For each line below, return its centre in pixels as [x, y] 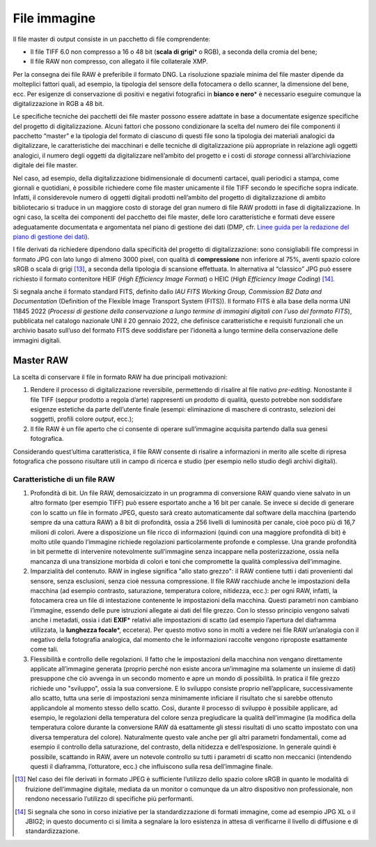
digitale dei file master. [45, 165]
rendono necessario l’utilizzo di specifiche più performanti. [110, 799]
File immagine [54, 18]
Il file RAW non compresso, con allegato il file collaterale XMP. [119, 61]
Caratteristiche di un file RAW [64, 479]
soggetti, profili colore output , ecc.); [82, 419]
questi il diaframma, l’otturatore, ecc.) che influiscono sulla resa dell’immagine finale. [151, 766]
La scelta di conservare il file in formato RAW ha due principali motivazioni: [120, 377]
